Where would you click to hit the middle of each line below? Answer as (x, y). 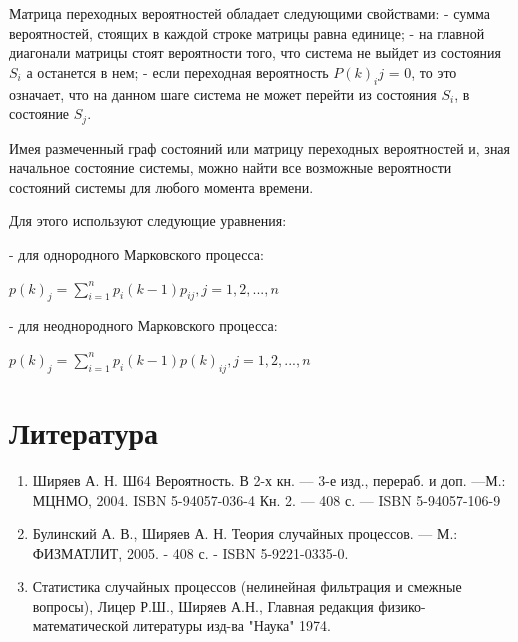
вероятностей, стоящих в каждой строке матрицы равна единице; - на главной (247, 32)
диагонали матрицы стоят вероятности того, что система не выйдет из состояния (255, 52)
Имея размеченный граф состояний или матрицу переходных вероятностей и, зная (260, 147)
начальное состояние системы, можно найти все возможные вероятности (230, 167)
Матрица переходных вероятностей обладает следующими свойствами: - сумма (250, 13)
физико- (402, 605)
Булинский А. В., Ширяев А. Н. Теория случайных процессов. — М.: (245, 533)
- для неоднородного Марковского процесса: (143, 325)
